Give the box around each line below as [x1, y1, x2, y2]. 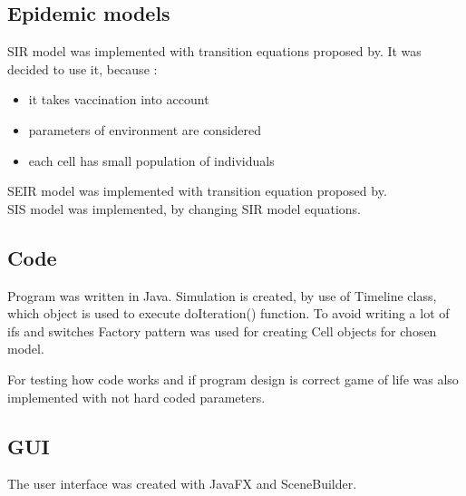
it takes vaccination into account [28, 90, 209, 109]
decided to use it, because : [7, 59, 158, 78]
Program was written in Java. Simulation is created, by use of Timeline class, [7, 286, 437, 305]
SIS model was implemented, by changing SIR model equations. [7, 199, 362, 218]
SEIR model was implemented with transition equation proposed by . [7, 181, 387, 200]
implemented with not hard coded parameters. [7, 387, 266, 406]
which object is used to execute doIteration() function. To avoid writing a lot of [7, 304, 450, 323]
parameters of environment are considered [28, 120, 262, 139]
